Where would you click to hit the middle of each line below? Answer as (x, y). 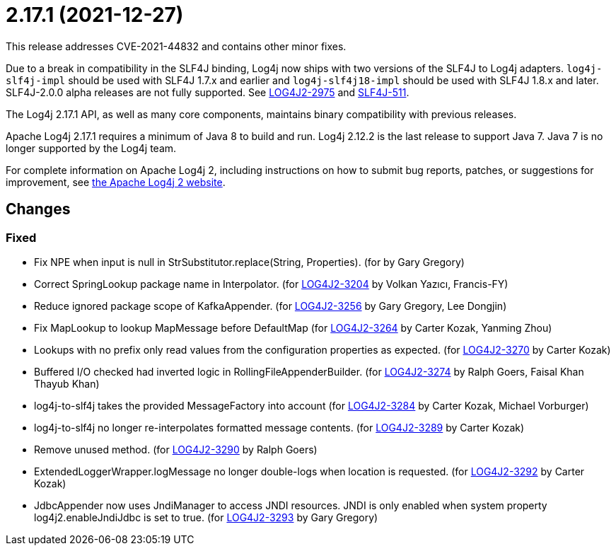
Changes (38, 209)
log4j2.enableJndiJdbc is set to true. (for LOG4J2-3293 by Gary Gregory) (206, 517)
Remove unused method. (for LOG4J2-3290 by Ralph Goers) (176, 449)
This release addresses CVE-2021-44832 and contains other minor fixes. (176, 46)
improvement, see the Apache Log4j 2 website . (116, 182)
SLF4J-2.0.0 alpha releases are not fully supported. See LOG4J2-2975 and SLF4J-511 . (208, 92)
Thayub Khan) (67, 383)
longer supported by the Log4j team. (91, 148)
